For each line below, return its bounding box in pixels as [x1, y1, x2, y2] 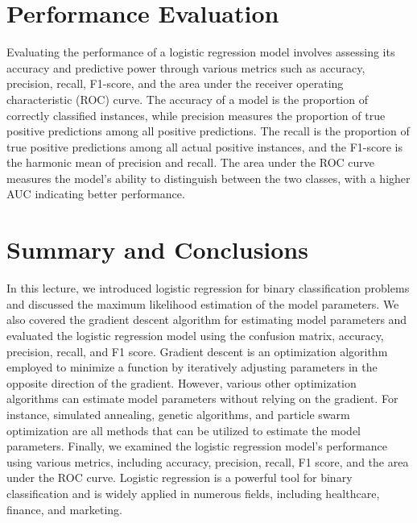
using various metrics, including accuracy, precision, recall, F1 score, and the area [6, 453, 409, 470]
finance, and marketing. [6, 500, 122, 517]
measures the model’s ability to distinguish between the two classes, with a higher [6, 169, 411, 186]
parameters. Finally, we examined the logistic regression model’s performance [6, 438, 387, 455]
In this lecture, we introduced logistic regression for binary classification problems [6, 280, 410, 297]
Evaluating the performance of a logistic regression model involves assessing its [6, 44, 395, 60]
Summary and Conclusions [6, 233, 308, 266]
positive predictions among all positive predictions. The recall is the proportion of [6, 122, 410, 139]
